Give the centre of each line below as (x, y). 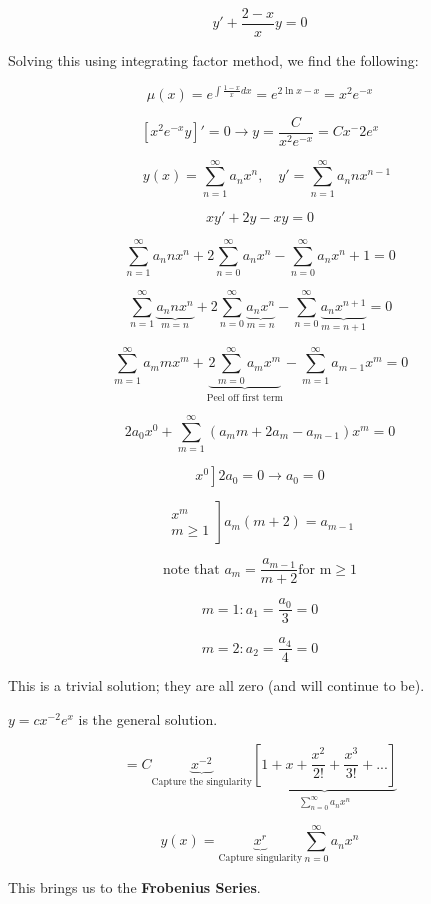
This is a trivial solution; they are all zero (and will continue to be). (216, 685)
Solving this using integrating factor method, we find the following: (213, 60)
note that (191, 569)
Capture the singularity (201, 781)
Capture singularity (260, 858)
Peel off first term (244, 397)
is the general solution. (148, 719)
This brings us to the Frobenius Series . (134, 886)
